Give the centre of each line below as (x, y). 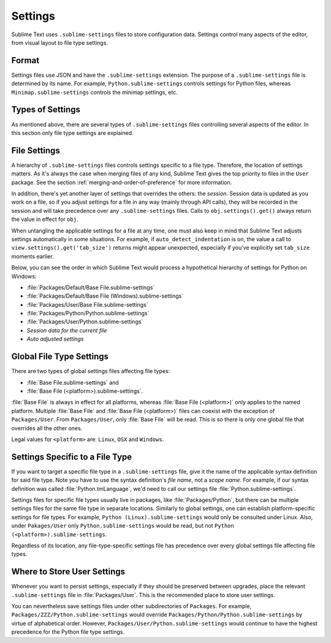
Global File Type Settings (60, 357)
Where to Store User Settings (68, 572)
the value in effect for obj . (45, 219)
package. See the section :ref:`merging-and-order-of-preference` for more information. (122, 182)
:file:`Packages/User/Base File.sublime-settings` (87, 304)
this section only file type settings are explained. (73, 133)
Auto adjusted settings (55, 339)
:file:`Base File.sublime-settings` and (73, 382)
